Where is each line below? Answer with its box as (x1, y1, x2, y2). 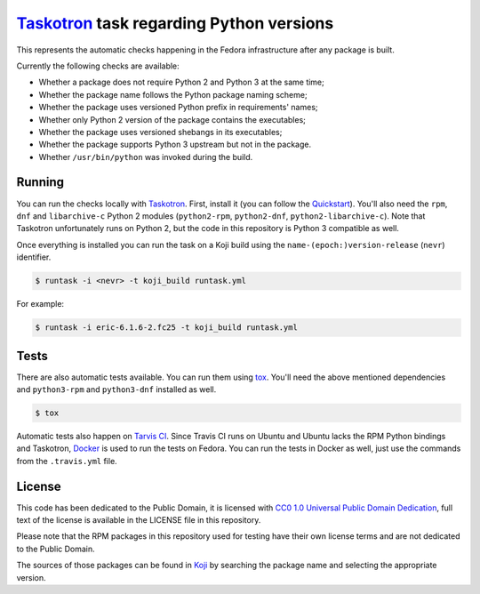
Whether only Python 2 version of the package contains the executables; (38, 114, 307, 124)
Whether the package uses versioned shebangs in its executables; (38, 126, 283, 137)
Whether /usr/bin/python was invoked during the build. (38, 151, 253, 162)
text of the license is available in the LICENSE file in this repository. (16, 515, 261, 526)
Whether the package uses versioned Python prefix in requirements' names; (38, 102, 319, 113)
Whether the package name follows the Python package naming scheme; (38, 89, 308, 100)
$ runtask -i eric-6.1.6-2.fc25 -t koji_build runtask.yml (35, 323, 298, 333)
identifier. (16, 252, 52, 262)
